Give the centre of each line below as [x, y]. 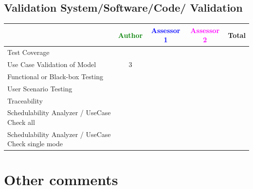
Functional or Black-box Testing [55, 76]
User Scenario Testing [40, 88]
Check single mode [35, 144]
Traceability [25, 100]
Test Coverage [28, 52]
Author [130, 35]
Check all [21, 122]
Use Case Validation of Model [52, 64]
